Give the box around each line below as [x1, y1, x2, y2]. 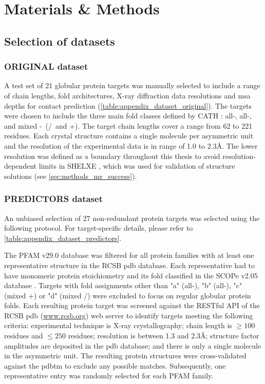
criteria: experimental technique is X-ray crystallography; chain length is [4, 320, 232, 331]
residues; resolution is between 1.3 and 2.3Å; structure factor [68, 330, 259, 341]
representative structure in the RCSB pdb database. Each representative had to [4, 259, 255, 270]
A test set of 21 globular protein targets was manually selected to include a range [4, 80, 260, 91]
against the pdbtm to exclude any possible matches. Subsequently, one [4, 360, 226, 371]
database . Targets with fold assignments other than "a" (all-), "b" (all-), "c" [4, 280, 242, 291]
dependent [4, 160, 37, 171]
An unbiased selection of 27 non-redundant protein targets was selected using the [4, 212, 260, 223]
